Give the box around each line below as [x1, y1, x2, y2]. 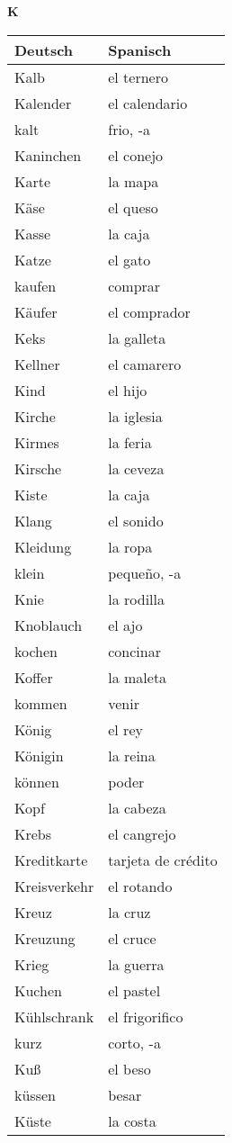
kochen [14, 640, 58, 661]
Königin [14, 744, 64, 766]
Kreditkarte [14, 849, 88, 870]
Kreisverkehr [14, 875, 94, 896]
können [14, 770, 59, 792]
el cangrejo [108, 823, 176, 844]
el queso [108, 196, 158, 218]
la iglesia [108, 405, 163, 427]
